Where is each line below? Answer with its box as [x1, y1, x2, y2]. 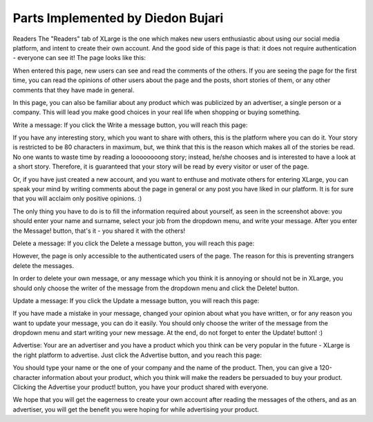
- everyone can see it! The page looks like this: [12, 54, 146, 62]
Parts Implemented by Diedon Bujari [12, 10, 224, 26]
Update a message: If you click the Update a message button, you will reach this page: [12, 296, 260, 305]
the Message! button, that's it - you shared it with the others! [12, 227, 186, 235]
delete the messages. [12, 261, 75, 269]
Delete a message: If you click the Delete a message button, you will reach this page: [12, 239, 255, 247]
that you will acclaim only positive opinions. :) [12, 194, 142, 203]
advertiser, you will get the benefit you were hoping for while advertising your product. [12, 405, 259, 414]
